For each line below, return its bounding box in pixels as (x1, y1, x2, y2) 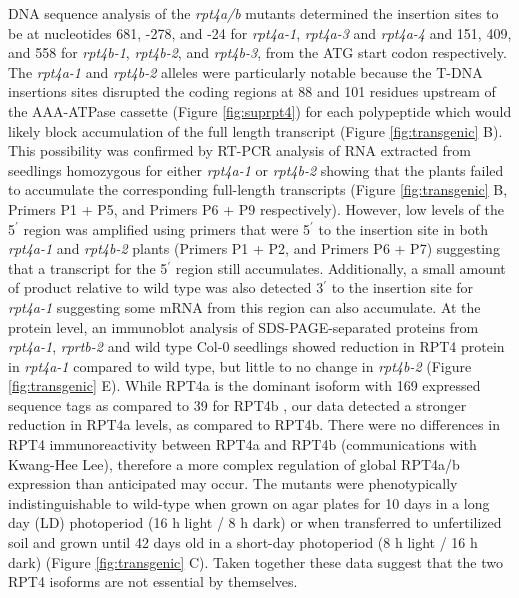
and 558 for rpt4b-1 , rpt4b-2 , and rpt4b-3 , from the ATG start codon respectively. (8, 42, 507, 63)
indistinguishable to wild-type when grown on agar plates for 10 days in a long (8, 492, 490, 513)
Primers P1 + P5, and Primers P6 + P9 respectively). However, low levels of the (8, 198, 504, 219)
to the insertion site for (331, 277, 474, 298)
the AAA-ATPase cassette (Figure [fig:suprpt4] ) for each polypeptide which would (8, 100, 512, 121)
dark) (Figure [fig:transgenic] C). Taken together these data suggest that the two (8, 551, 503, 572)
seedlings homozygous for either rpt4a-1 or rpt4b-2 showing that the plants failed (8, 159, 504, 180)
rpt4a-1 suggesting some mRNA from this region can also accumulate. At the (8, 296, 481, 317)
